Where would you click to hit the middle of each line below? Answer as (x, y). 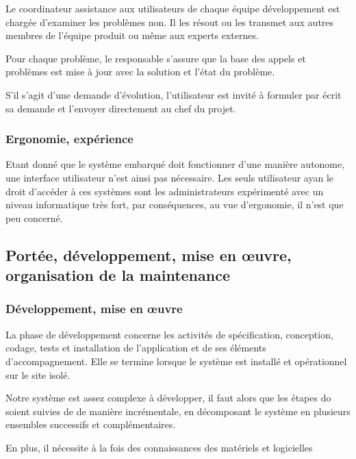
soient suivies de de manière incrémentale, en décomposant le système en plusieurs (178, 411)
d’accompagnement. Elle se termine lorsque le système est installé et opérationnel (176, 361)
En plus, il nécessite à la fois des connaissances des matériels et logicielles (159, 447)
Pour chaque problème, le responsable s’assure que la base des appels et (156, 58)
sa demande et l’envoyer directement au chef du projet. (121, 108)
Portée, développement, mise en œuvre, (149, 255)
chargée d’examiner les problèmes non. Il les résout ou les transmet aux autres (170, 22)
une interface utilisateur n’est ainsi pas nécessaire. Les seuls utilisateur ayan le (170, 177)
